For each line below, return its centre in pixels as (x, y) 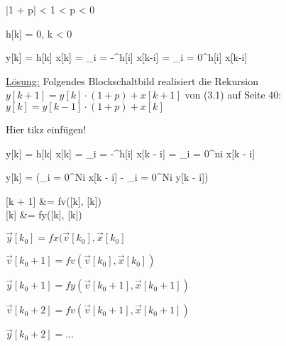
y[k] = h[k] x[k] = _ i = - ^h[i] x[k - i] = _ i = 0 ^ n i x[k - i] (131, 153)
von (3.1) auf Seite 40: (233, 95)
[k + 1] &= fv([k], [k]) (54, 200)
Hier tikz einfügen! (46, 129)
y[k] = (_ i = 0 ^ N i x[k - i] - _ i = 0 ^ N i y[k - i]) (107, 177)
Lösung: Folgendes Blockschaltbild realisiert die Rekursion (132, 80)
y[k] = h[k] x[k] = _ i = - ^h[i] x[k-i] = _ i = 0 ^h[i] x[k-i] (127, 57)
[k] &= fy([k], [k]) (44, 214)
